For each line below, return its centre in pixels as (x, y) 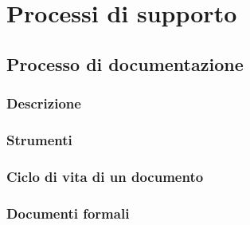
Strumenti (39, 139)
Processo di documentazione (125, 63)
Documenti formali (68, 213)
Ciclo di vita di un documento (105, 176)
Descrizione (44, 103)
